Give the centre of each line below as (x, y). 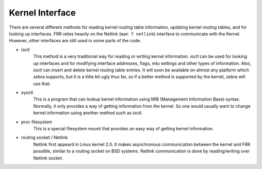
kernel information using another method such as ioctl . (88, 113)
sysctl (27, 93)
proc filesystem (37, 122)
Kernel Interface (42, 13)
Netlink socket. (48, 158)
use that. (42, 84)
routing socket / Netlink (44, 137)
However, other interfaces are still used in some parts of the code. (75, 41)
